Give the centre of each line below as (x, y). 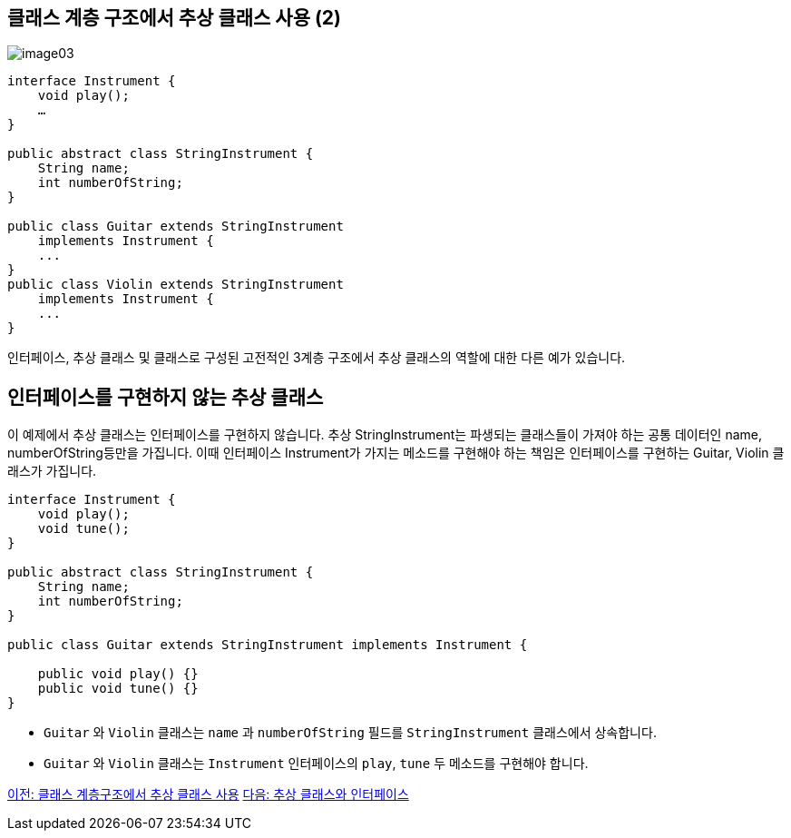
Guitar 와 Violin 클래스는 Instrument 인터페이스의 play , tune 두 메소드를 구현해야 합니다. (316, 764)
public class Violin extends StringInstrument (176, 285)
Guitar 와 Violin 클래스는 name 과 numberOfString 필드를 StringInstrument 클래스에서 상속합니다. (350, 733)
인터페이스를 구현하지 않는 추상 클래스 (166, 397)
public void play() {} (118, 674)
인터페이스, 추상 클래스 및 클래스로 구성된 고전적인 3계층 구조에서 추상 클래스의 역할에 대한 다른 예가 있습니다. (317, 358)
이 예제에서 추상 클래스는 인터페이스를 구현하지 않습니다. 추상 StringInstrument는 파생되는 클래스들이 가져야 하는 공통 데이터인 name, (385, 435)
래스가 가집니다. (52, 471)
